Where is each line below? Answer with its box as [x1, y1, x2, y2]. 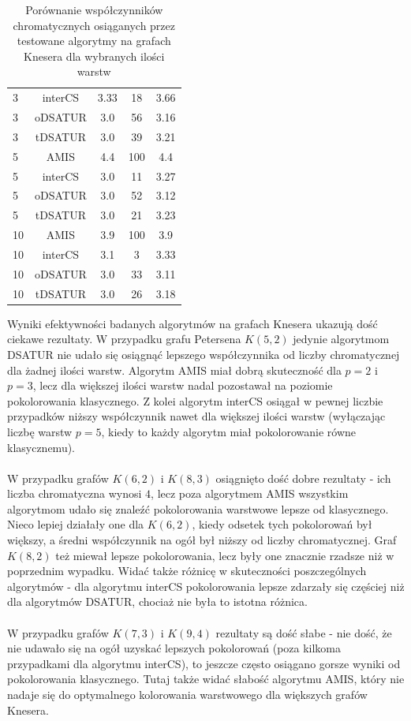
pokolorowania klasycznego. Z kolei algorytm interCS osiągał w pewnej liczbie [7, 392, 383, 409]
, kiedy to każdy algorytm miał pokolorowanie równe [101, 423, 357, 439]
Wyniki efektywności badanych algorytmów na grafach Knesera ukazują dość [7, 315, 378, 331]
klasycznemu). [7, 439, 76, 455]
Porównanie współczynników [25, 2, 163, 17]
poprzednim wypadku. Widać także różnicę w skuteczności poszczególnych [7, 562, 367, 579]
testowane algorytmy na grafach [17, 32, 171, 49]
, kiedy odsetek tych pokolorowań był [192, 516, 372, 532]
